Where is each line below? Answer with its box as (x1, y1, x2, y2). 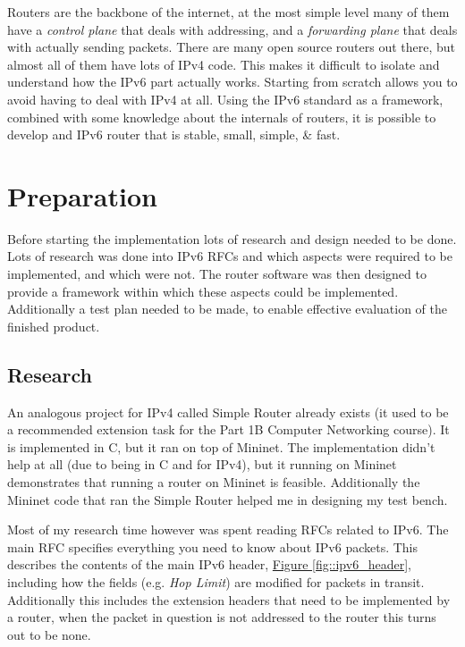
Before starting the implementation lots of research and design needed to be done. (7, 229, 457, 248)
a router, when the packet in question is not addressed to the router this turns (7, 608, 436, 626)
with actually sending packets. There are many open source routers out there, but (7, 38, 456, 56)
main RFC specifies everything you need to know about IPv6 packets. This (7, 537, 418, 556)
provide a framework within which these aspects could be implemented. (7, 281, 399, 300)
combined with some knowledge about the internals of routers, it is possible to (7, 107, 436, 126)
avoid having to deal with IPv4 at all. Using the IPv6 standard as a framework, (7, 89, 444, 108)
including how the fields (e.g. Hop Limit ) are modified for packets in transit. (7, 572, 425, 591)
